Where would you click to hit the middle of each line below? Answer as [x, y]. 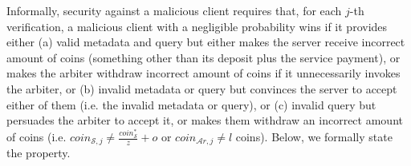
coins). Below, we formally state [314, 137]
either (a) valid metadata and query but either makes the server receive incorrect [206, 42]
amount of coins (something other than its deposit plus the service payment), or [203, 57]
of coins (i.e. [37, 137]
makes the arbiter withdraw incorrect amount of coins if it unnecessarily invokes [203, 73]
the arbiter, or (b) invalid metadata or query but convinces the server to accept [202, 88]
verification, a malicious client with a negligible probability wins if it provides [197, 26]
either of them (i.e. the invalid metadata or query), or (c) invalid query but [191, 104]
